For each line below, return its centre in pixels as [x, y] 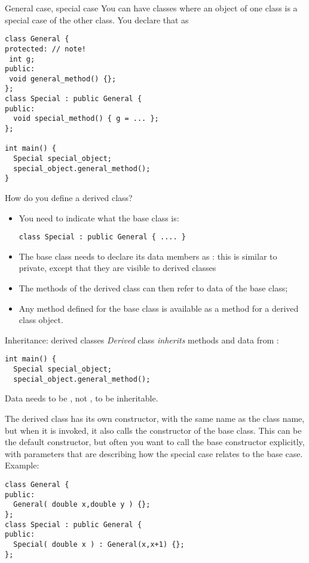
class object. [41, 320]
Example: [22, 465]
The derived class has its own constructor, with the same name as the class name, [155, 418]
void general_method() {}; [63, 79]
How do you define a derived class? [69, 198]
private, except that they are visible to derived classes [117, 268]
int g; [22, 59]
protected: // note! [46, 49]
